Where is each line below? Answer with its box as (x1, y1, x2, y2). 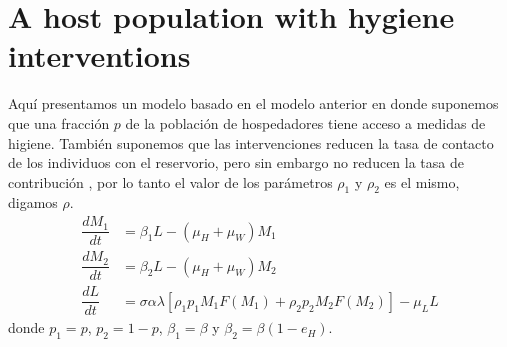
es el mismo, (384, 171, 460, 192)
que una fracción (8, 112, 110, 133)
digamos (8, 192, 58, 213)
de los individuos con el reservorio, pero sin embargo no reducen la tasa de (8, 152, 464, 173)
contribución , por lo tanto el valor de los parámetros (8, 171, 333, 192)
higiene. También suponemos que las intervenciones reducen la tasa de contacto (8, 132, 494, 153)
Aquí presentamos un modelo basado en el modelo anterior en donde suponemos (8, 93, 499, 114)
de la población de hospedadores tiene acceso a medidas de (125, 112, 486, 133)
